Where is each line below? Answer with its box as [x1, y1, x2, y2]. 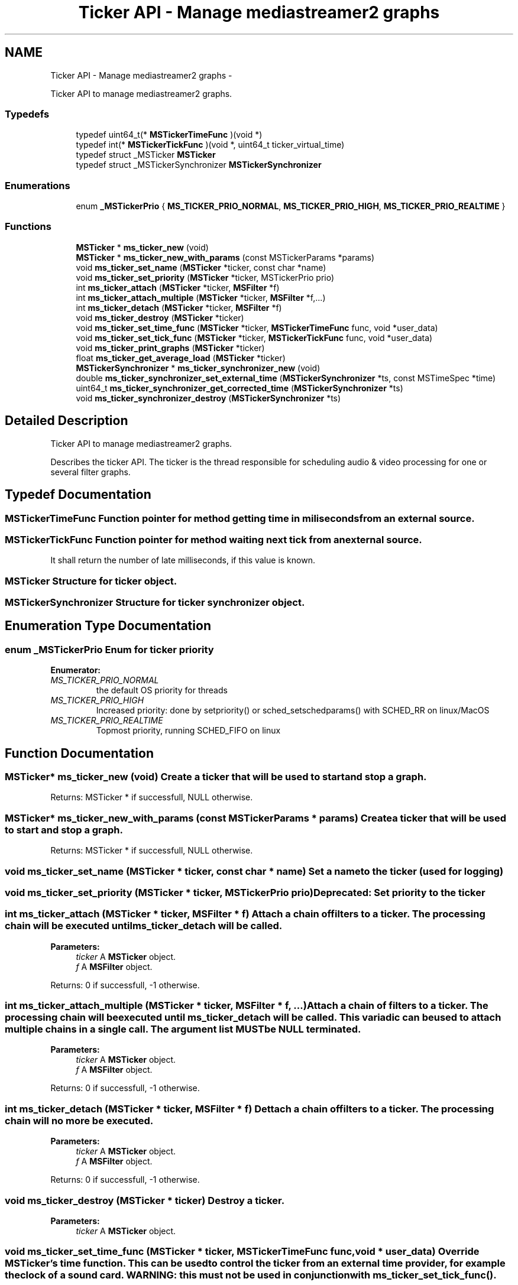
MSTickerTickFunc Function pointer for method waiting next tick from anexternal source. [5, 533, 422, 546]
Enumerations [5, 179, 70, 192]
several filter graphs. [50, 466, 131, 477]
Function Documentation [5, 745, 154, 761]
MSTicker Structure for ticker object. [5, 575, 177, 587]
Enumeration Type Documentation [5, 618, 211, 634]
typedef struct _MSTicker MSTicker [76, 150, 216, 160]
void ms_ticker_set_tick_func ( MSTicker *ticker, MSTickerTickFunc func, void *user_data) [76, 332, 433, 343]
